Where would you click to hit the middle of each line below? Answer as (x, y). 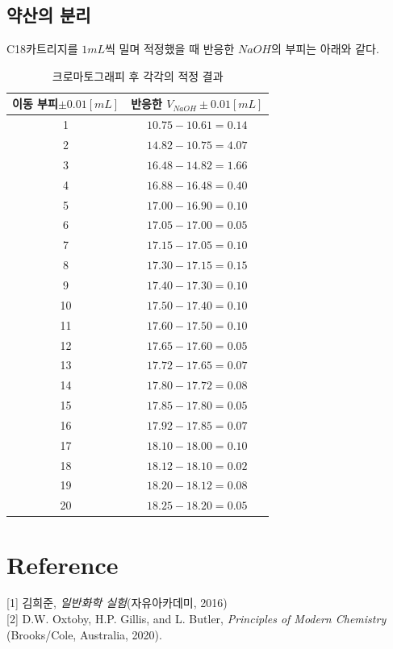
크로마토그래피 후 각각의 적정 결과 (138, 75)
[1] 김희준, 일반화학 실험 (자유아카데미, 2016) (117, 603)
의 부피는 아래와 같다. (325, 49)
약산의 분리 (49, 15)
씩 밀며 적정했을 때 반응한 (170, 49)
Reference (63, 564)
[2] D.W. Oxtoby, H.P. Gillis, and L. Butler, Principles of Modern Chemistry (196, 619)
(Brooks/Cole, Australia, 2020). (84, 634)
